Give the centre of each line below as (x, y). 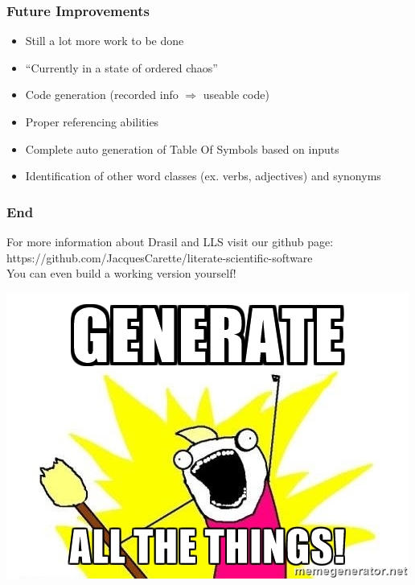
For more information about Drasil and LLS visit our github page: (170, 241)
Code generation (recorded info (102, 95)
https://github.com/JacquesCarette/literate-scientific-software (160, 257)
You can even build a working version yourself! (121, 273)
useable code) (236, 95)
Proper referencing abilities (92, 122)
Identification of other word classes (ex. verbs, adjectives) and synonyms (203, 176)
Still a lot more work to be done (105, 41)
